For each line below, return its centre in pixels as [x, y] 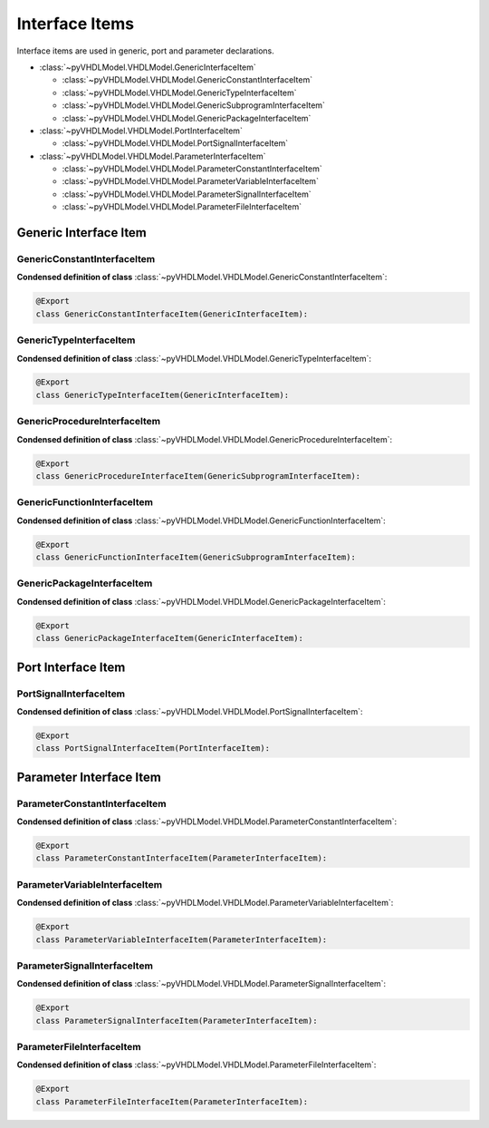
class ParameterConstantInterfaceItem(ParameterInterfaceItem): [182, 858]
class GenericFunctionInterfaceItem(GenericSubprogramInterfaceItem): [196, 557]
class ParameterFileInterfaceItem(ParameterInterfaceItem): [172, 1101]
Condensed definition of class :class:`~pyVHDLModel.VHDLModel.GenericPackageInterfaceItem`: [201, 601]
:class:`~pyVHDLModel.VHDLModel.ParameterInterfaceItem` [153, 156]
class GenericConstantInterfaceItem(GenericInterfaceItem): [172, 314]
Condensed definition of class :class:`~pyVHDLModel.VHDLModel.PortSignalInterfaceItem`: [190, 711]
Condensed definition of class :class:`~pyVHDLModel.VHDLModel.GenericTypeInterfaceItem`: [194, 358]
